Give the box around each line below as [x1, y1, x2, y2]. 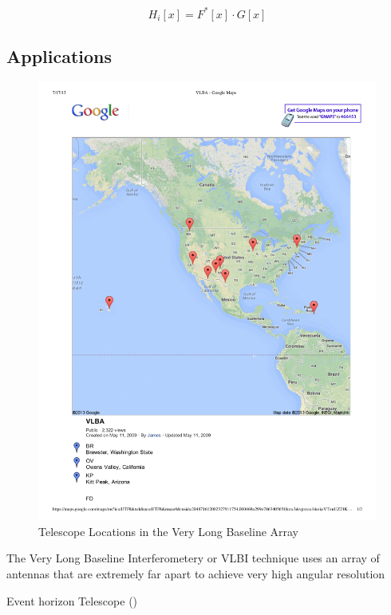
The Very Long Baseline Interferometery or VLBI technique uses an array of [6, 550, 380, 566]
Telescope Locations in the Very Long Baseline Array [38, 522, 299, 539]
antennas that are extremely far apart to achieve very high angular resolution [6, 566, 385, 582]
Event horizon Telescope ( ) [6, 592, 138, 609]
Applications [6, 43, 113, 68]
